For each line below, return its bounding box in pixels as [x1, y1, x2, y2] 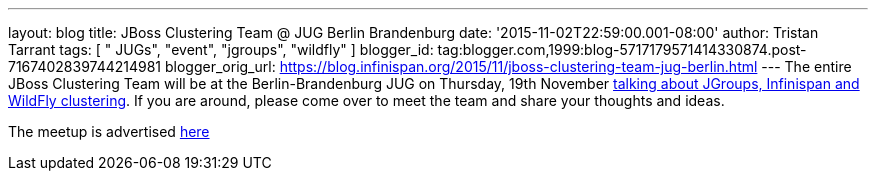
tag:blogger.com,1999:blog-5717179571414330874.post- [437, 41, 807, 58]
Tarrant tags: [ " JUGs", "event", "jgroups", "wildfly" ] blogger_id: [8, 41, 434, 58]
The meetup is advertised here [8, 123, 210, 140]
